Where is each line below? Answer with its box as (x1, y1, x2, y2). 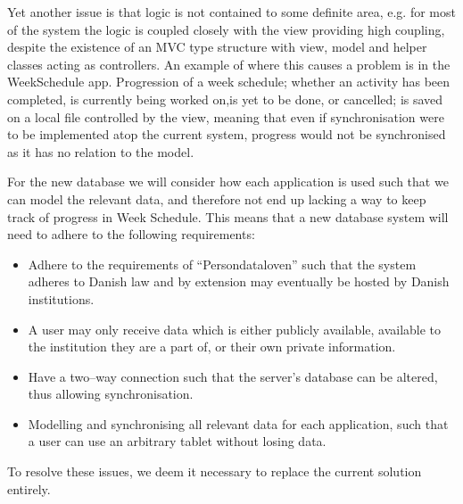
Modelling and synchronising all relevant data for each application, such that (28, 414, 449, 433)
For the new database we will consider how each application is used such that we (7, 172, 449, 191)
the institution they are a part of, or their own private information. (28, 337, 396, 356)
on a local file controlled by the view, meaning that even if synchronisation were (7, 107, 444, 126)
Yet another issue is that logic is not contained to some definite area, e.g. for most (7, 3, 456, 21)
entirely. (7, 479, 51, 498)
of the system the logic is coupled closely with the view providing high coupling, (7, 20, 445, 38)
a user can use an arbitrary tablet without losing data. (28, 432, 327, 450)
